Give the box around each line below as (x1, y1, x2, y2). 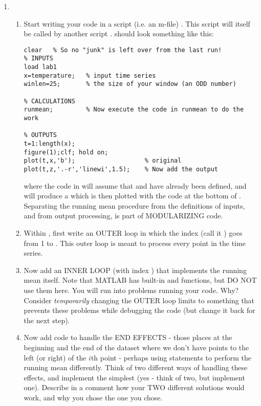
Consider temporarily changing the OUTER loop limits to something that (24, 295, 255, 305)
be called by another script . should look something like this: (24, 28, 214, 39)
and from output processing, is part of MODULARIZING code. (24, 210, 223, 221)
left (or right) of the (24, 352, 86, 363)
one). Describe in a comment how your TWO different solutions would (24, 382, 245, 393)
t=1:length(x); (24, 140, 75, 147)
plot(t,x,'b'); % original (24, 157, 182, 165)
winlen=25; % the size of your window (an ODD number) (24, 80, 236, 88)
